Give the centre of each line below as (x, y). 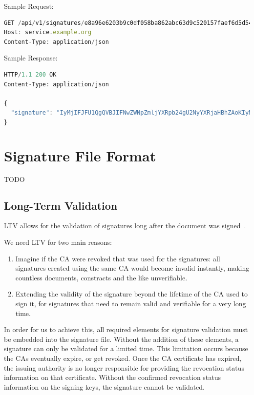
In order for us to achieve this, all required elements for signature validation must (126, 329)
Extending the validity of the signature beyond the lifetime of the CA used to (132, 294)
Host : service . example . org (48, 32)
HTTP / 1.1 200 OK (30, 74)
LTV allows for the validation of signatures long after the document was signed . (125, 226)
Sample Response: (31, 58)
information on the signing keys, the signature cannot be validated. (105, 386)
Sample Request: (29, 6)
